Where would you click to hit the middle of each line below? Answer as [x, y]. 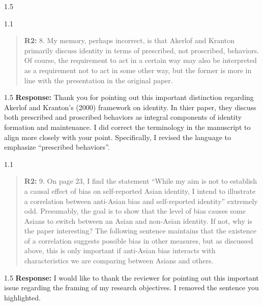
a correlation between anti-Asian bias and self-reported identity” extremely [141, 201]
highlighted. [22, 297]
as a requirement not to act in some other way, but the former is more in [138, 70]
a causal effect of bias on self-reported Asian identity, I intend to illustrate [140, 191]
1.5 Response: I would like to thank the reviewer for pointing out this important [131, 277]
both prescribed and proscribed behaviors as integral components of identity [123, 117]
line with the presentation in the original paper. [98, 80]
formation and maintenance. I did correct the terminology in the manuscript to [127, 127]
